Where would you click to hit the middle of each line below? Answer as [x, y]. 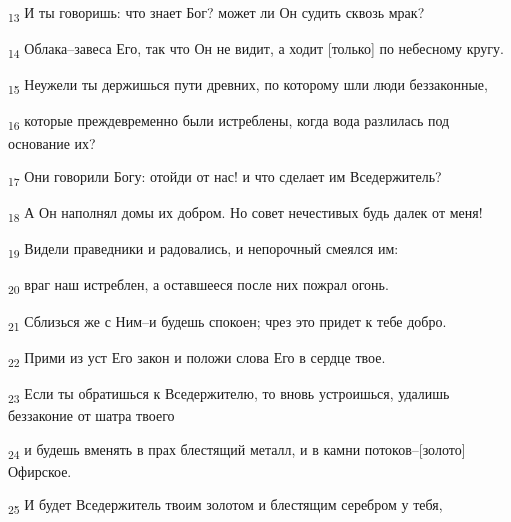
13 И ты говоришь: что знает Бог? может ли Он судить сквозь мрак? [216, 13]
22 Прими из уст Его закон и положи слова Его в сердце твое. [197, 358]
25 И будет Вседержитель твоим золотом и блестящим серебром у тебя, [225, 506]
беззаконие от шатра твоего [91, 414]
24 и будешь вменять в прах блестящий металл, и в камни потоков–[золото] [237, 450]
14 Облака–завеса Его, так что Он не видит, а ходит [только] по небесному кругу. [256, 49]
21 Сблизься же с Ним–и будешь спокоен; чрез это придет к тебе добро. [227, 322]
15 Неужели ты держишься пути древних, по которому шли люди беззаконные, [248, 86]
